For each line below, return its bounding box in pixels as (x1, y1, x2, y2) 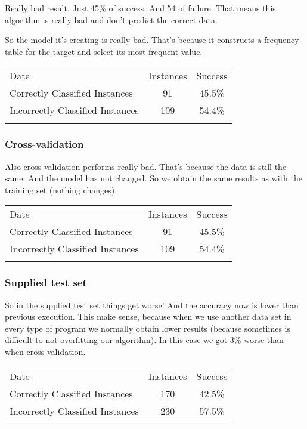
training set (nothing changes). (5, 183, 117, 196)
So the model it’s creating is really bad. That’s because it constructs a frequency (5, 33, 299, 46)
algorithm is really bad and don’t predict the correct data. (5, 13, 218, 26)
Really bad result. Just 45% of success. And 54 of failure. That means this (5, 2, 276, 14)
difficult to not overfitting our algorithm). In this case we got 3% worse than (5, 334, 284, 346)
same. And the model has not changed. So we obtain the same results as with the (5, 172, 302, 184)
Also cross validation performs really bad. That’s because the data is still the (5, 160, 287, 172)
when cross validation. (5, 345, 86, 357)
